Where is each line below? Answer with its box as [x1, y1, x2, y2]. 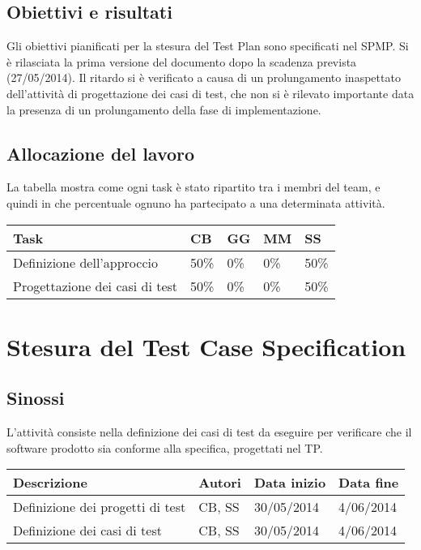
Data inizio [253, 473, 326, 492]
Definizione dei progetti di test [13, 497, 186, 517]
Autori [198, 473, 241, 492]
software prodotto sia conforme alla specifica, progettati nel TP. [6, 439, 323, 456]
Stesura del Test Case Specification [6, 329, 406, 363]
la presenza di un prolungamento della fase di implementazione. [6, 101, 321, 118]
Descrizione [13, 473, 87, 492]
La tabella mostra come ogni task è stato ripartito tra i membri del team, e [6, 178, 381, 196]
